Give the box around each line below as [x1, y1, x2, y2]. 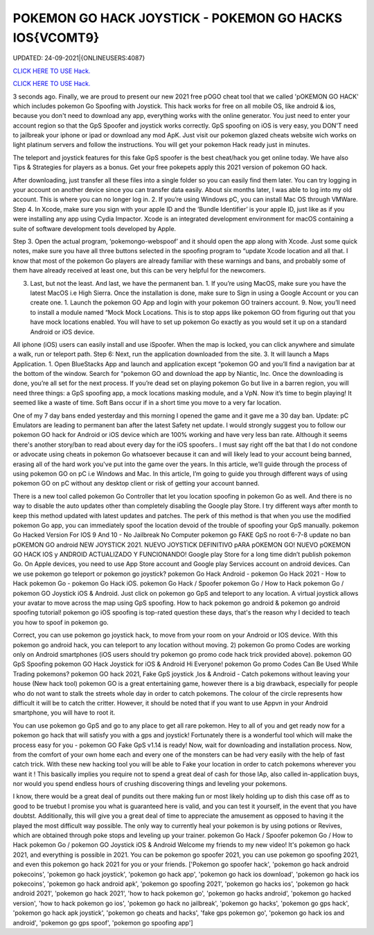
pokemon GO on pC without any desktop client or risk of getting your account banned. [12, 479, 260, 488]
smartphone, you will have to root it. [12, 708, 116, 717]
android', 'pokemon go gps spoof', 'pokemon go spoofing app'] [12, 918, 193, 927]
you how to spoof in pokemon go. [12, 618, 109, 626]
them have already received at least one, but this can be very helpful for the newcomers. [12, 266, 266, 275]
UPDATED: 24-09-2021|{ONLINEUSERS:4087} [12, 54, 145, 62]
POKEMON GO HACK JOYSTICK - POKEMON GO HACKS [12, 10, 343, 26]
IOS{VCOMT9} [12, 30, 100, 45]
